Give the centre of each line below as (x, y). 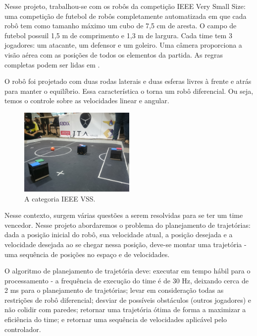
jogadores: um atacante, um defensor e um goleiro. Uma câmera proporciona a (123, 45)
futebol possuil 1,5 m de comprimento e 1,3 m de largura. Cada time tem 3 (118, 35)
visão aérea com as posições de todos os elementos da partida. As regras (114, 54)
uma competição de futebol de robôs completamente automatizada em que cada (126, 16)
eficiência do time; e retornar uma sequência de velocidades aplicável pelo (116, 319)
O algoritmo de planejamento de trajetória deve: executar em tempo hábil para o (128, 271)
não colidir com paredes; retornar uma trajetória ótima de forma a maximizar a (125, 309)
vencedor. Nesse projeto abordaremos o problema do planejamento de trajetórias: (128, 225)
